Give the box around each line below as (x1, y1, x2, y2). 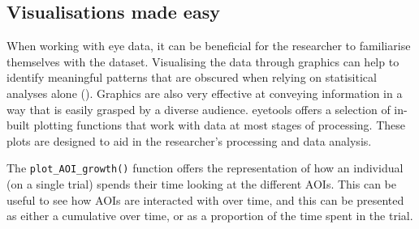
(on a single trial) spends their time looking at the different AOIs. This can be (6, 176, 396, 193)
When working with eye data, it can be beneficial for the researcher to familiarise (6, 37, 411, 54)
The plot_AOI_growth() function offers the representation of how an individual (6, 159, 404, 176)
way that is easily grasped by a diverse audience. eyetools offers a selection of (6, 100, 391, 117)
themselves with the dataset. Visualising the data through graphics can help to (6, 53, 400, 70)
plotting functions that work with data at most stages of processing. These (33, 117, 406, 134)
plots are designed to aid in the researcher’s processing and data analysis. (6, 132, 372, 149)
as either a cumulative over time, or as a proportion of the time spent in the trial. (6, 207, 413, 224)
